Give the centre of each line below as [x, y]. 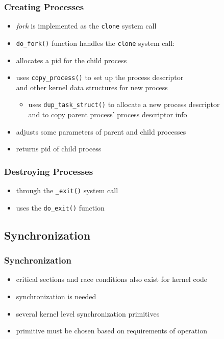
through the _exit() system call [67, 190]
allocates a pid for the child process [71, 60]
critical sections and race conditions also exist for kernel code [112, 279]
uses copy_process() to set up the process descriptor [100, 77]
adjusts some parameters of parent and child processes [101, 131]
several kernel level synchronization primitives [88, 313]
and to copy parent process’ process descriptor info [108, 114]
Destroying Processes [49, 171]
